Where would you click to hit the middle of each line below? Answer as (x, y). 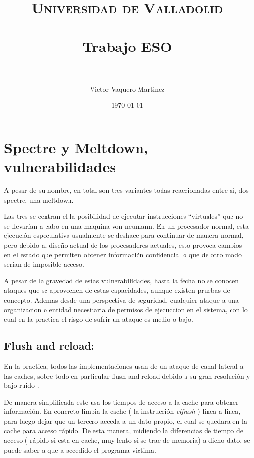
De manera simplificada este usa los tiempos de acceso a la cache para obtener (121, 401)
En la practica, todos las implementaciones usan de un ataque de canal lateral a (124, 366)
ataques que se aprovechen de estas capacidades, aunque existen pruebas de (117, 290)
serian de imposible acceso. (44, 264)
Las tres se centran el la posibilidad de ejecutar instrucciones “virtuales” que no (124, 216)
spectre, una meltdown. (39, 199)
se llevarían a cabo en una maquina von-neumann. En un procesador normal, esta (126, 225)
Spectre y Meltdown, (76, 147)
